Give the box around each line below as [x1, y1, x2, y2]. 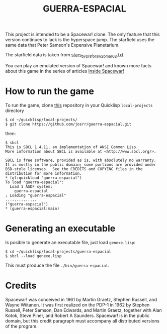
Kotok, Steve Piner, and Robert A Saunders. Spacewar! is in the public [5, 312, 150, 318]
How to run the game [5, 86, 95, 97]
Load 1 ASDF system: [10, 184, 53, 189]
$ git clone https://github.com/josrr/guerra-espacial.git [5, 122, 132, 127]
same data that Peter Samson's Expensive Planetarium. [5, 42, 120, 48]
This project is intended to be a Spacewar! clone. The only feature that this [5, 31, 160, 38]
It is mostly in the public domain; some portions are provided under [5, 162, 156, 167]
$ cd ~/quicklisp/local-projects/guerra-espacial [5, 249, 112, 254]
